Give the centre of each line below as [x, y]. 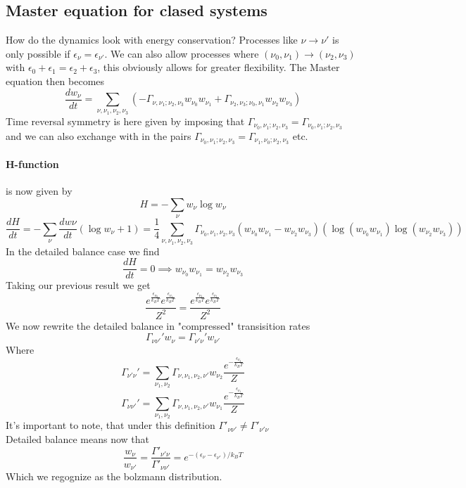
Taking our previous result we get [78, 285]
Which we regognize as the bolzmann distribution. [114, 476]
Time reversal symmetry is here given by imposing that [125, 121]
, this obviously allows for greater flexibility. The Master [219, 67]
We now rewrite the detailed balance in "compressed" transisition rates [158, 325]
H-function [32, 164]
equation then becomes [55, 81]
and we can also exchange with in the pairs [99, 135]
